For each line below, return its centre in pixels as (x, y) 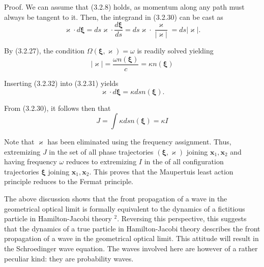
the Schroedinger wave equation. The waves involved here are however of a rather (131, 248)
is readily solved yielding (175, 51)
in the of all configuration (184, 161)
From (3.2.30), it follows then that (57, 108)
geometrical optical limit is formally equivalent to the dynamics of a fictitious (125, 208)
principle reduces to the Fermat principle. (69, 181)
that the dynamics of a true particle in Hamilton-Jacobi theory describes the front (132, 228)
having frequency (31, 161)
